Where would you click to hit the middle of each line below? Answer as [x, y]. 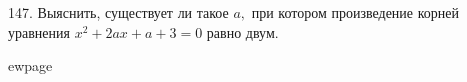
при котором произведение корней [355, 12]
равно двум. [242, 31]
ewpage [30, 65]
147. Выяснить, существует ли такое [118, 12]
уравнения [39, 31]
